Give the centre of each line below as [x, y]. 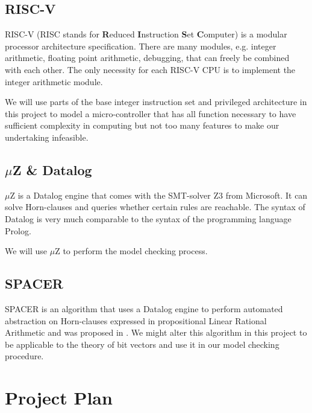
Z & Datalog [52, 169]
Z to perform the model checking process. [131, 251]
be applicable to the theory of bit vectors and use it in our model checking [142, 344]
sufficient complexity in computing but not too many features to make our [142, 125]
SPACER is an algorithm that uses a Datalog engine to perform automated [144, 308]
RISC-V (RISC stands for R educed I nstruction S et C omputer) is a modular [146, 34]
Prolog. [18, 230]
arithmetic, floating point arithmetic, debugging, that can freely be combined [147, 58]
